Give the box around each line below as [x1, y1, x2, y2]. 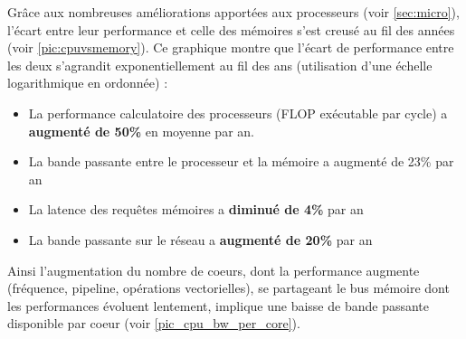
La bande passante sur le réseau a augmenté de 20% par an [28, 230, 373, 249]
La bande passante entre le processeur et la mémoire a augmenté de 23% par [28, 152, 454, 171]
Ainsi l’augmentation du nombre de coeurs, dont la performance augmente [7, 260, 420, 279]
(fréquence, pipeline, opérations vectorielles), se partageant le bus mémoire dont [7, 278, 450, 297]
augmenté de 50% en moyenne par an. [28, 121, 254, 140]
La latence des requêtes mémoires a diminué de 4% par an [28, 200, 364, 219]
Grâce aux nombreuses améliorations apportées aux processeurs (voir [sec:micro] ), [7, 3, 460, 21]
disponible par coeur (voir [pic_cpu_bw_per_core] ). [7, 314, 300, 333]
